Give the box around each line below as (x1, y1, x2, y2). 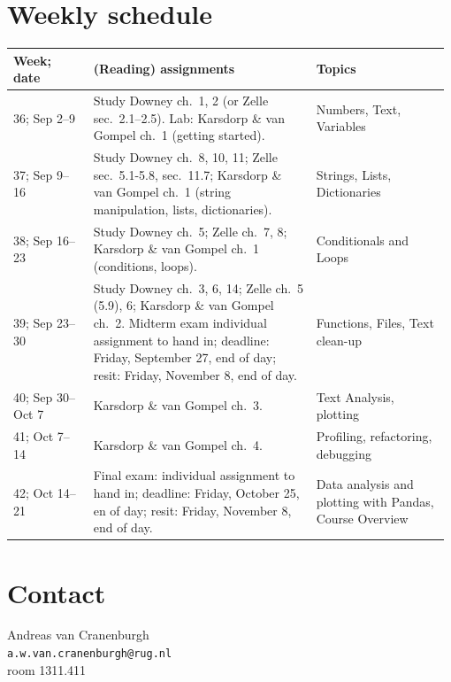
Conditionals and (316, 230, 409, 249)
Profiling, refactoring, (316, 427, 432, 445)
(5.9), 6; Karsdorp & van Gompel (93, 296, 274, 314)
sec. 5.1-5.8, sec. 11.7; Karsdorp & (93, 165, 282, 183)
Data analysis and (316, 475, 414, 493)
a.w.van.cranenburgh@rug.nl (7, 647, 172, 661)
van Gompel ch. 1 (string (93, 182, 232, 201)
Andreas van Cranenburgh (7, 625, 149, 644)
